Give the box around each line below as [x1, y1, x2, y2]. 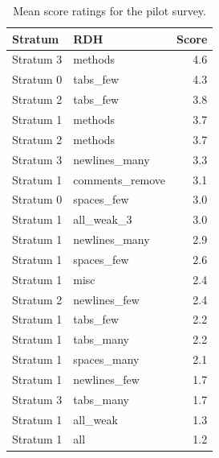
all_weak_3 [73, 211, 132, 228]
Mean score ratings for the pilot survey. [13, 2, 206, 19]
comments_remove [73, 171, 166, 188]
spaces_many [73, 351, 140, 368]
